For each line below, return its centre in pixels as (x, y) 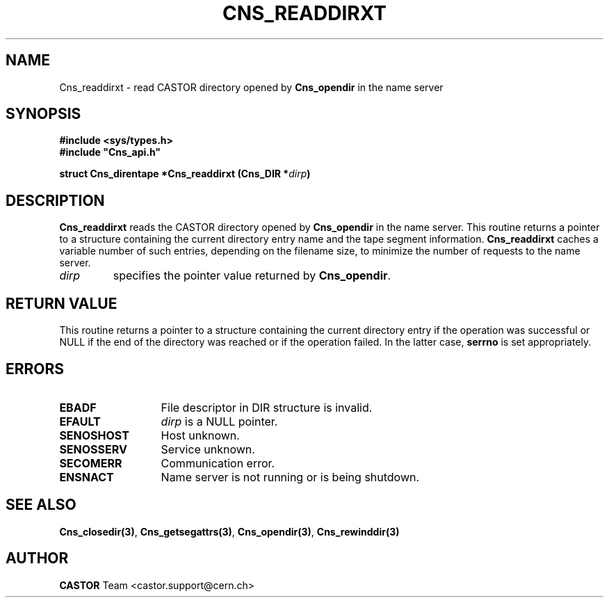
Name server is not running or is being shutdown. (290, 477)
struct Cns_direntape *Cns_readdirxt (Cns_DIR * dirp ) (185, 174)
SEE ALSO (41, 505)
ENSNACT (87, 477)
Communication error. (218, 463)
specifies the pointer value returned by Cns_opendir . (252, 276)
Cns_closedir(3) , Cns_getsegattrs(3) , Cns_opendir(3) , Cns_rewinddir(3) (229, 531)
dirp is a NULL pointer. (219, 421)
